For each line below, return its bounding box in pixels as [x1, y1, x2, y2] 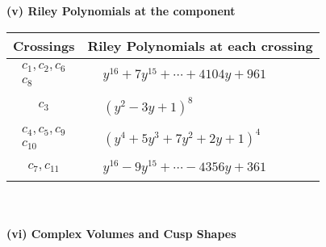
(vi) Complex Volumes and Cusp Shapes [6, 224, 236, 241]
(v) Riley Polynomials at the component [6, 2, 236, 19]
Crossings [13, 36, 75, 55]
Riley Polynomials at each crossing [87, 36, 313, 55]
